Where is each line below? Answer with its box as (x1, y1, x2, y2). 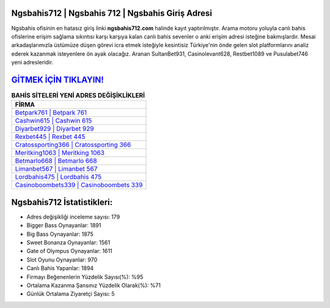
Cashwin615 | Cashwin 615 (15, 116, 92, 125)
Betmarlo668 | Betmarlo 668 (15, 157, 97, 165)
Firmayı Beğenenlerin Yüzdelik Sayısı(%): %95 (26, 273, 144, 280)
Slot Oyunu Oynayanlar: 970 (26, 256, 98, 263)
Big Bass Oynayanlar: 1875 (26, 230, 94, 238)
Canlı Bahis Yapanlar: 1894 (26, 265, 94, 272)
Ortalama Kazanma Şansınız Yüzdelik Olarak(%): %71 (26, 282, 161, 289)
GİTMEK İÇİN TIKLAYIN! (11, 74, 104, 85)
